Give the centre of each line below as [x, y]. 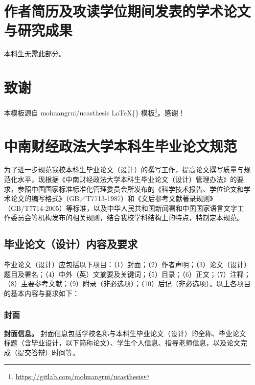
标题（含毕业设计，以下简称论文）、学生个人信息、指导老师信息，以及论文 [122, 343]
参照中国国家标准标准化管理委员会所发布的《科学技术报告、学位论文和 [130, 189]
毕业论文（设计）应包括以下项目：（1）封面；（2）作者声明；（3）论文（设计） [127, 264]
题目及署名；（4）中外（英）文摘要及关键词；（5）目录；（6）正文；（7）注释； [127, 274]
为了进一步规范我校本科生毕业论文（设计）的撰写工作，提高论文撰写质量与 [124, 170]
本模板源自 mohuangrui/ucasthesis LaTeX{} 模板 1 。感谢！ [94, 112]
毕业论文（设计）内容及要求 [71, 244]
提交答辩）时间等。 [48, 352]
